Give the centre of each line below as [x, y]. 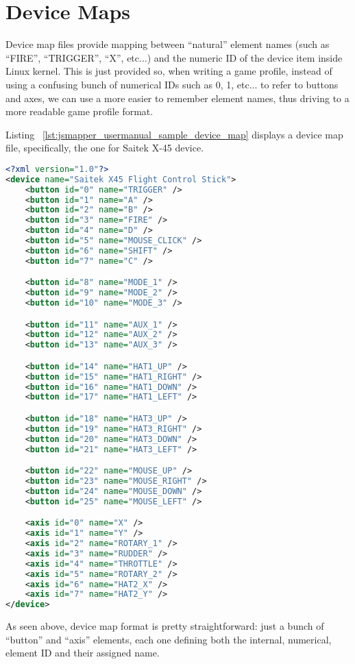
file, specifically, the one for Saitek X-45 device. [105, 148]
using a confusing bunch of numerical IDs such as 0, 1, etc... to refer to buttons [172, 84]
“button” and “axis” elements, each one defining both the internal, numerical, [169, 639]
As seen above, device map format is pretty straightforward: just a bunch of [165, 626]
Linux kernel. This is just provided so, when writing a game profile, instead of [169, 71]
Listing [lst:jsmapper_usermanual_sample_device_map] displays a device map [174, 134]
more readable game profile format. [79, 111]
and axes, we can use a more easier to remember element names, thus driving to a [177, 98]
